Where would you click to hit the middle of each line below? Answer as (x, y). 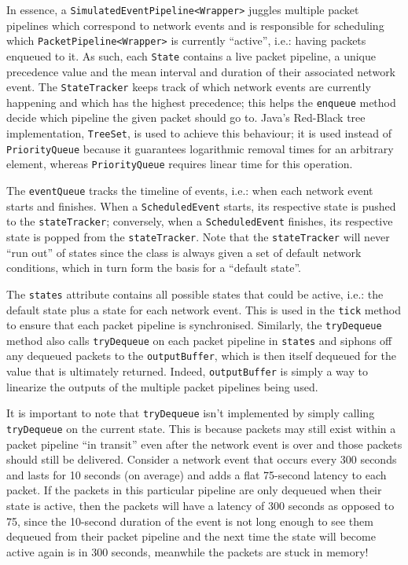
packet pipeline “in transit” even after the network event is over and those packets (204, 444)
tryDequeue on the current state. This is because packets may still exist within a (201, 429)
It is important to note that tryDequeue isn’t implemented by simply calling (191, 413)
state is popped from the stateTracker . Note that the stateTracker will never (198, 237)
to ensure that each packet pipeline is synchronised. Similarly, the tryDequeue (194, 325)
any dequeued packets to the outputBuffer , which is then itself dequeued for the (202, 356)
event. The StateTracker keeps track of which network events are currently (189, 87)
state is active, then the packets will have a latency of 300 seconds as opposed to (200, 506)
